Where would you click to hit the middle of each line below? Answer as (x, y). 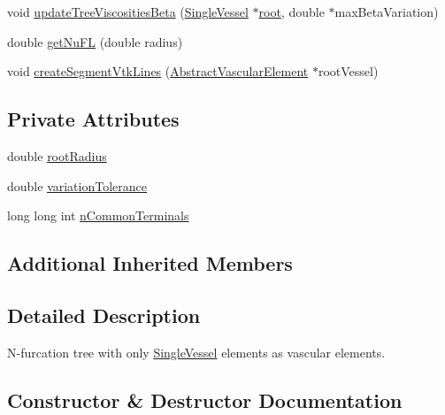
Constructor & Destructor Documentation (205, 400)
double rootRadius (57, 155)
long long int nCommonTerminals (98, 215)
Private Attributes (93, 119)
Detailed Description (104, 315)
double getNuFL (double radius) (95, 41)
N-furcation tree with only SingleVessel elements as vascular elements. (196, 352)
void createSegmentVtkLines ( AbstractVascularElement (158, 71)
